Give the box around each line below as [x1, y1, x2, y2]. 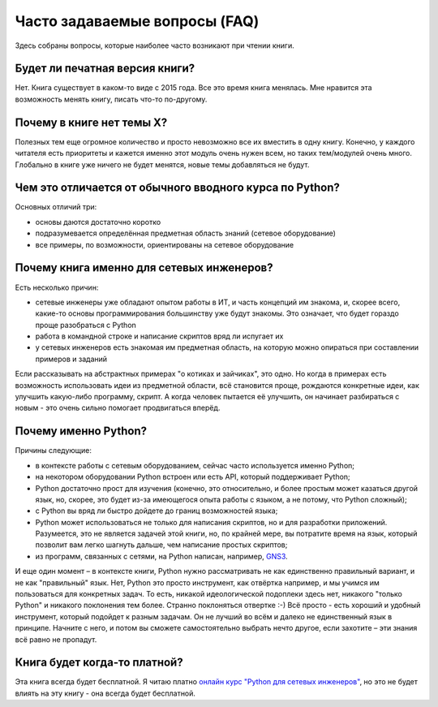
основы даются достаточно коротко [35, 217, 161, 226]
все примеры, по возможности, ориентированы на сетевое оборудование [35, 239, 294, 249]
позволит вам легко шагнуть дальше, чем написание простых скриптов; [35, 540, 288, 550]
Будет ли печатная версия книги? [15, 62, 195, 75]
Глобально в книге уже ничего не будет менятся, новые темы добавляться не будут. [15, 159, 310, 170]
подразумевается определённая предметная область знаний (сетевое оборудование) [35, 228, 337, 239]
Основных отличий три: [15, 202, 97, 212]
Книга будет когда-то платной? [15, 656, 183, 670]
